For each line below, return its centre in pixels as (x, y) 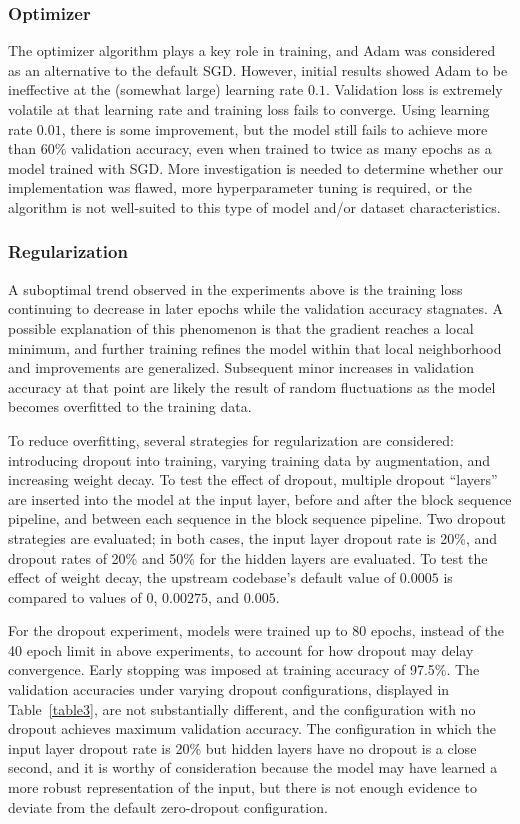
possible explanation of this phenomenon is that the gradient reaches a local (241, 327)
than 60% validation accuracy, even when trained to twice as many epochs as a (250, 148)
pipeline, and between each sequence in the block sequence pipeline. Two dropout (257, 518)
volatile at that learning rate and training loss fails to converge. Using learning (249, 109)
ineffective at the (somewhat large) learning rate (156, 89)
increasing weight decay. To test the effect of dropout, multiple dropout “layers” (253, 479)
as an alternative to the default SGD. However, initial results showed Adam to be (258, 69)
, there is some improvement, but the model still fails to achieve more (274, 128)
